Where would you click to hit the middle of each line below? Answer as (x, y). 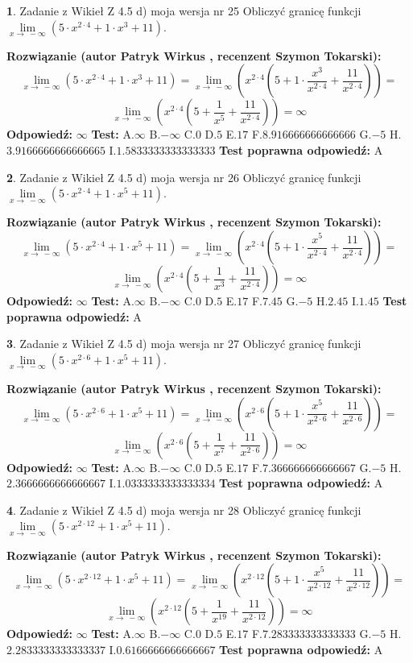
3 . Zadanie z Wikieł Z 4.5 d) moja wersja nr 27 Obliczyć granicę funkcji (184, 344)
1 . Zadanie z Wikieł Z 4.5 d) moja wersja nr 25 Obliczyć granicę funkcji (184, 10)
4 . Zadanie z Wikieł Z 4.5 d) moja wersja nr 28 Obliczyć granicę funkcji (184, 510)
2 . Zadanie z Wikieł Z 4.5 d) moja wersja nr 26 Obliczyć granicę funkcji (184, 177)
